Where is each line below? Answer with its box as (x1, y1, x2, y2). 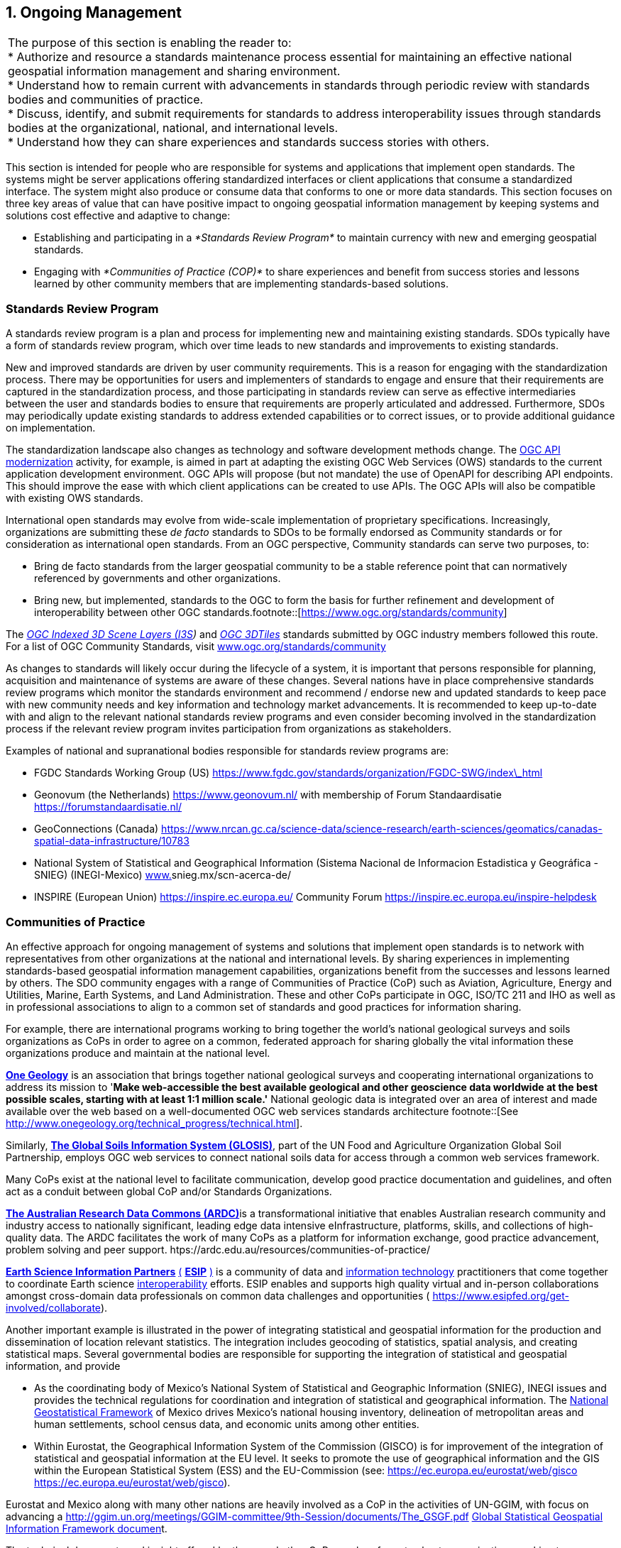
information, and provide (6, 1359, 121, 1372)
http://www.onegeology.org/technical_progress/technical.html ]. (6, 1116, 303, 1129)
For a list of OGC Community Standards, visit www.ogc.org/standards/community (6, 640, 386, 653)
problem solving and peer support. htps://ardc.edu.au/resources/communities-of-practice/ (6, 1243, 431, 1256)
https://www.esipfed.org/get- (432, 1289, 569, 1302)
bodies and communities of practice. (8, 92, 204, 107)
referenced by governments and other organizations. (34, 572, 281, 585)
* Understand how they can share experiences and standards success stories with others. (8, 135, 490, 150)
